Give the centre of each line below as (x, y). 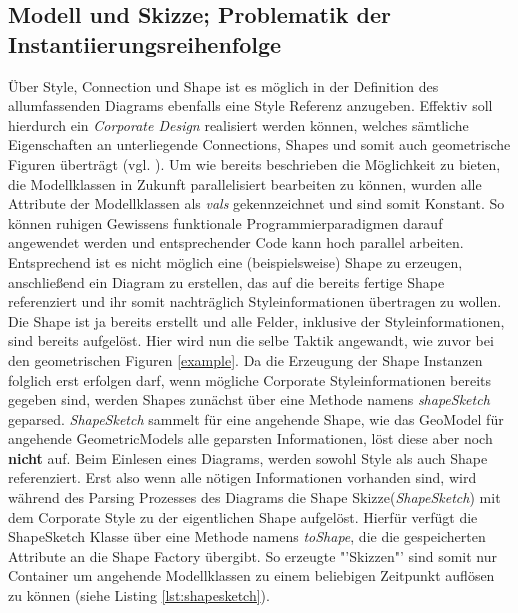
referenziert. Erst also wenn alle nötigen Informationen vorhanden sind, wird (242, 477)
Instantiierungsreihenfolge (145, 43)
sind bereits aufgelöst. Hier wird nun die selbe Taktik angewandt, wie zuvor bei (251, 340)
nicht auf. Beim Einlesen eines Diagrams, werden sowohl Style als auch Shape (248, 457)
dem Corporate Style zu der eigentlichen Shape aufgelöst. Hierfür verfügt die (243, 516)
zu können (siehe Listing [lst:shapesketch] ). (139, 595)
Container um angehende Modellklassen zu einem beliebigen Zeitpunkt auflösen (251, 575)
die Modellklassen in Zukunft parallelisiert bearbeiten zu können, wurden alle (245, 183)
